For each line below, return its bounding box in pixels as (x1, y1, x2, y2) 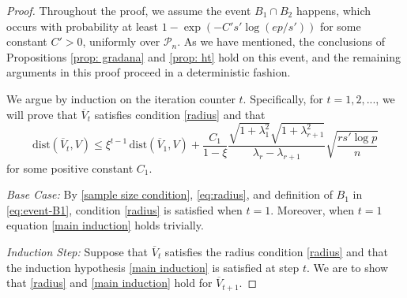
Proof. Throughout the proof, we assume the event (6, 2, 251, 18)
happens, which (296, 2, 371, 18)
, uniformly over (82, 33, 160, 50)
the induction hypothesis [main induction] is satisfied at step (6, 259, 300, 275)
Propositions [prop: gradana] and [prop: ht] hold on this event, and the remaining (6, 48, 401, 65)
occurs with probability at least (6, 17, 158, 34)
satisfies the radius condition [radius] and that (164, 243, 388, 259)
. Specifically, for (243, 90, 323, 106)
